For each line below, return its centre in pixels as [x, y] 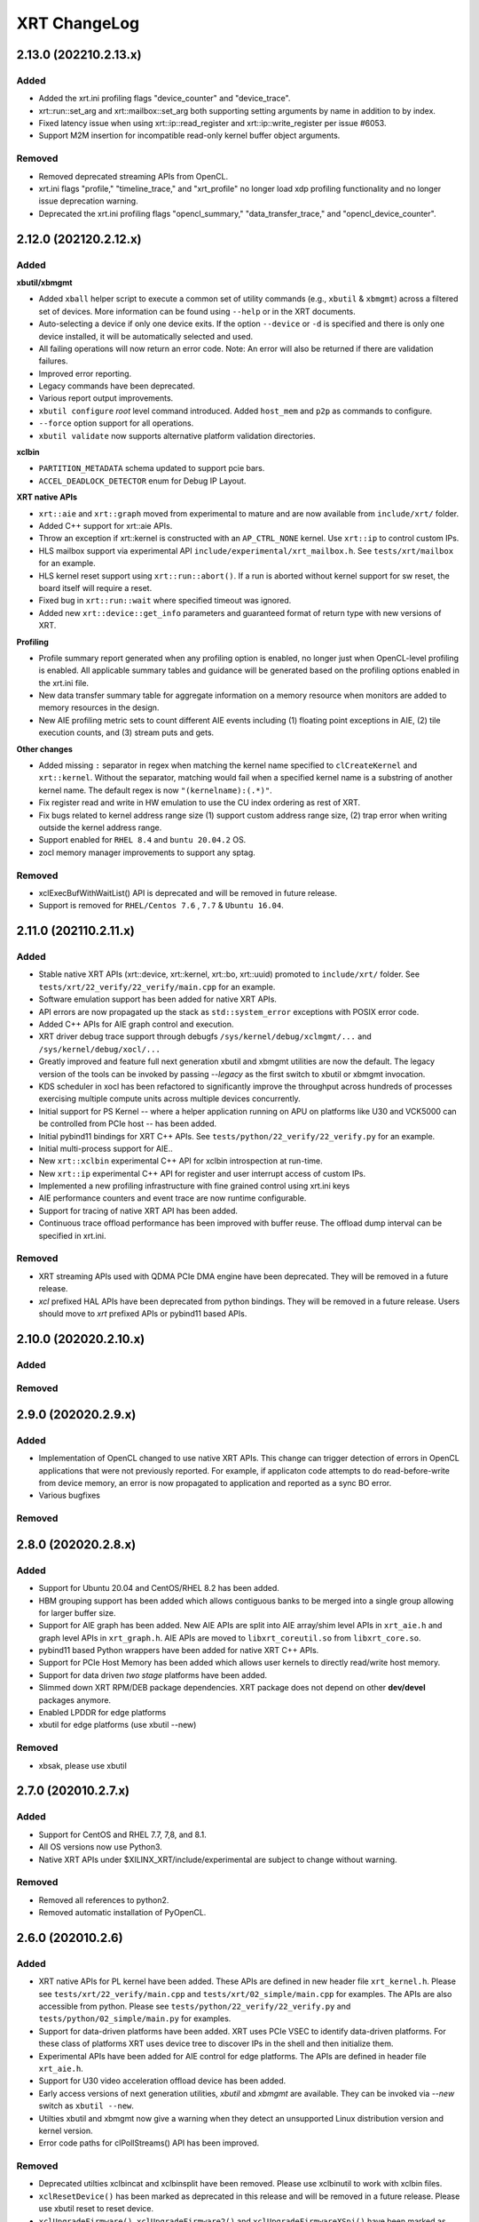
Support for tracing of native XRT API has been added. [138, 1211]
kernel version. [66, 2130]
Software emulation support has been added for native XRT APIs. [157, 999]
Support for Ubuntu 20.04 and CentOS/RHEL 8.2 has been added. [159, 1588]
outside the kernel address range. [100, 827]
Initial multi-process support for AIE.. [106, 1148]
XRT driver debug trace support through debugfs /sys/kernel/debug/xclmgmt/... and [205, 1036]
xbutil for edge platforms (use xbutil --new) [118, 1725]
